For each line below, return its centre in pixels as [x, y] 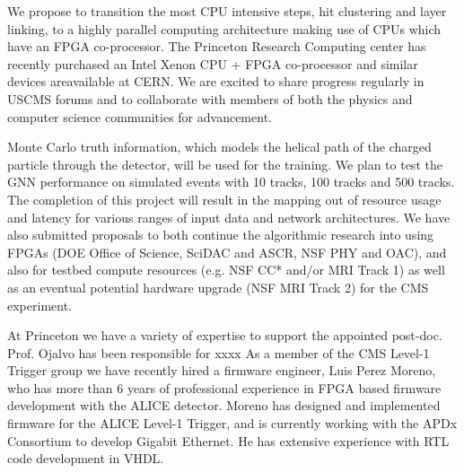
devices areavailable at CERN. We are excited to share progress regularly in [216, 81]
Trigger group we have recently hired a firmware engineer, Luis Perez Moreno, [222, 370]
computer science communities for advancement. [140, 116]
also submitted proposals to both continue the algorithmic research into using [221, 235]
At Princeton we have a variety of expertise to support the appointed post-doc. [225, 335]
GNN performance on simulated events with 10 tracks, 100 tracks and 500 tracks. [231, 182]
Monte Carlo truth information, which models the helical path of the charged [219, 147]
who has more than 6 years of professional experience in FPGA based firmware [224, 387]
